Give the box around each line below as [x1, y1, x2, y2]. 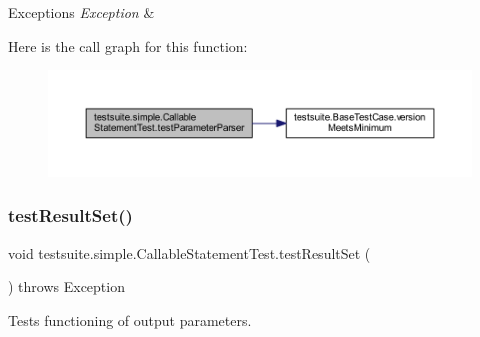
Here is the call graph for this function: [8, 35, 248, 56]
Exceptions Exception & [8, 2, 155, 22]
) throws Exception [8, 276, 125, 297]
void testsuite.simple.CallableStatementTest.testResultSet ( [8, 242, 371, 263]
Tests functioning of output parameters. [8, 309, 252, 330]
